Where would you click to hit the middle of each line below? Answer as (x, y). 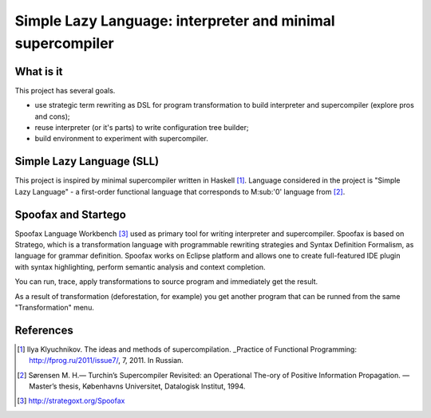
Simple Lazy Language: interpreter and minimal (175, 21)
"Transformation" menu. (55, 307)
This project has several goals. (65, 90)
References (44, 330)
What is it (39, 71)
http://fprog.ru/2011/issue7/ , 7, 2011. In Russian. (106, 361)
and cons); (53, 116)
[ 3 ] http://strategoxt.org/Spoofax (71, 401)
